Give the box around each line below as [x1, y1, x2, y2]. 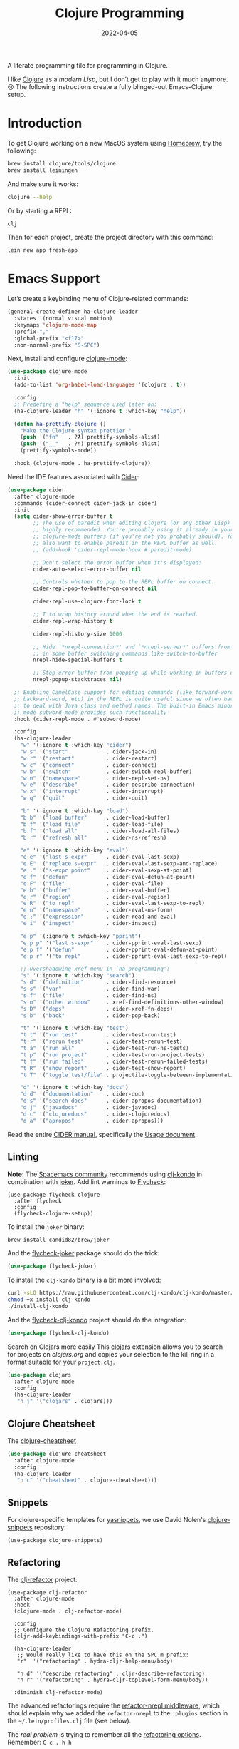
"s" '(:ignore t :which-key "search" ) [20, 972, 135, 979]
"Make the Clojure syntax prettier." [20, 427, 132, 434]
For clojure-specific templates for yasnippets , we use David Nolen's [7, 1516, 206, 1524]
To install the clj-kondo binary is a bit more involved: [7, 1275, 161, 1285]
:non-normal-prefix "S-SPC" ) [14, 341, 100, 349]
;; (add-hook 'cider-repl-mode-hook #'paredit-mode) [33, 546, 193, 554]
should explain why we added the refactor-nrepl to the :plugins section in [7, 1708, 228, 1717]
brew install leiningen [7, 166, 78, 174]
